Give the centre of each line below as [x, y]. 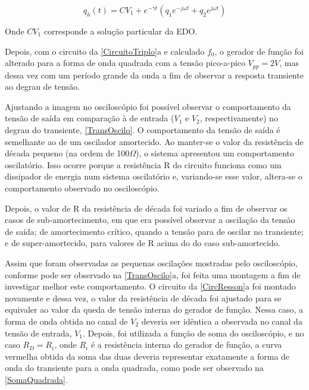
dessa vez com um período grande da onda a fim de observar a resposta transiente [154, 75]
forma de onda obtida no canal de [66, 321]
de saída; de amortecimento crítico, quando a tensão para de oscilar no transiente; [154, 231]
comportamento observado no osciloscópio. [82, 188]
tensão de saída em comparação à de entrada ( [90, 118]
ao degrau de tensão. [43, 87]
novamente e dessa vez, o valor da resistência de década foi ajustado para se [143, 298]
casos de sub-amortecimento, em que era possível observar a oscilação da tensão [150, 220]
